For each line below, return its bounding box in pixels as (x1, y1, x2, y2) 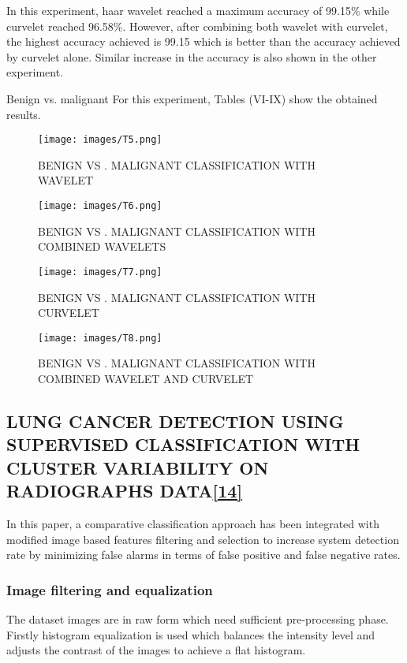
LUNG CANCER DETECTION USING (6, 408, 344, 433)
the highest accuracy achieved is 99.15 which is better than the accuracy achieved (6, 33, 401, 50)
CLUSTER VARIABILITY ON (6, 455, 269, 479)
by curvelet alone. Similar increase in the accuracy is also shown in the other (6, 48, 377, 65)
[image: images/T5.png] (38, 134, 162, 146)
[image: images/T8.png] (38, 332, 162, 344)
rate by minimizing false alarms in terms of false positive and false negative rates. (6, 546, 401, 563)
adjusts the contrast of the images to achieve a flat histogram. (6, 642, 306, 658)
